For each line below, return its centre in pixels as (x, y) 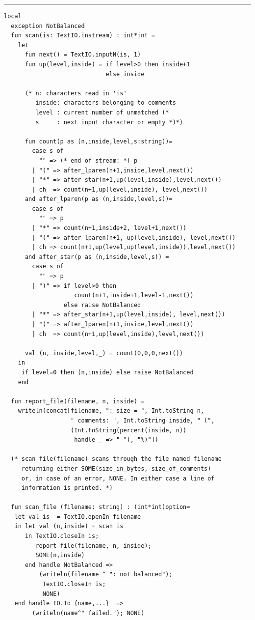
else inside (125, 74)
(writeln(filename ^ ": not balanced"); (106, 575)
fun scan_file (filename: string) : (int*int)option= (101, 507)
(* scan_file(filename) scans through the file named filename (116, 459)
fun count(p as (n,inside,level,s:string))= (99, 141)
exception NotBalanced (48, 26)
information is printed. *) (67, 488)
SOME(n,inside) (60, 555)
